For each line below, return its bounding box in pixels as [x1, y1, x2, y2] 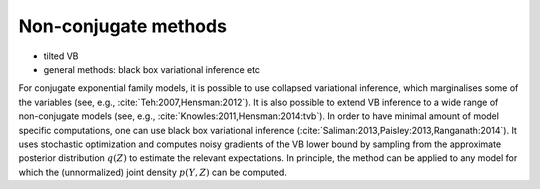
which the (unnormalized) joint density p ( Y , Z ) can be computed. [18, 166, 287, 178]
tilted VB [43, 50, 79, 62]
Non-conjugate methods [18, 15, 227, 37]
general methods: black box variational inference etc [43, 63, 260, 75]
